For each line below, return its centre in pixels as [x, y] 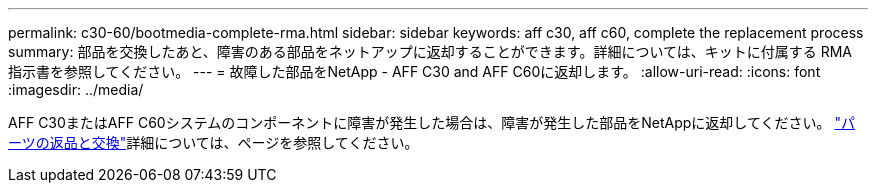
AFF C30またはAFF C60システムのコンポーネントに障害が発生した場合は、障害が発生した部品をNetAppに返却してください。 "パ [431, 122]
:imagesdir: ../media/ [76, 89]
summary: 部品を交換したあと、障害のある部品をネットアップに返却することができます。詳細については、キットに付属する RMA [430, 51]
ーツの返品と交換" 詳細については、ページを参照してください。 [213, 142]
